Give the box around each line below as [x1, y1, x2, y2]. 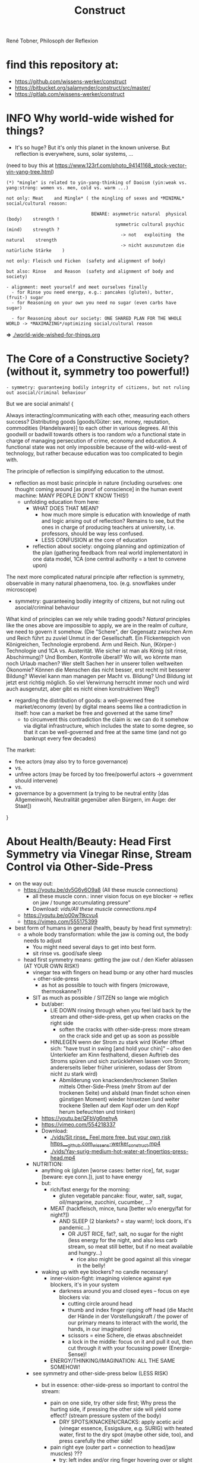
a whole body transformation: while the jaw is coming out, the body [23, 931, 189, 938]
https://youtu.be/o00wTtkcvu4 [23, 911, 99, 919]
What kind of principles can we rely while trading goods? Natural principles [6, 615, 191, 623]
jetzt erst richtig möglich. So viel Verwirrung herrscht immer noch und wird [6, 679, 189, 686]
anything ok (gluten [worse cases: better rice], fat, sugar [41, 1166, 180, 1174]
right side [50, 1019, 74, 1027]
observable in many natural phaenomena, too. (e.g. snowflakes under [6, 580, 176, 587]
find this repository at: [6, 58, 119, 72]
